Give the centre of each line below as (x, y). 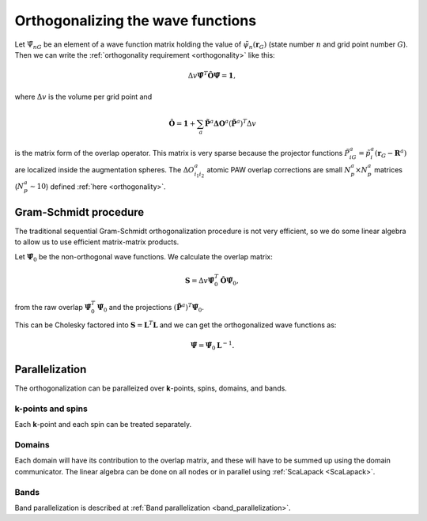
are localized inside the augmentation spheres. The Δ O (105, 169)
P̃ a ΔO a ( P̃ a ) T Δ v (231, 123)
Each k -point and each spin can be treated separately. (103, 425)
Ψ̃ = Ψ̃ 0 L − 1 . (212, 346)
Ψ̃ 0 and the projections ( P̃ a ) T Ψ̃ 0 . (151, 308)
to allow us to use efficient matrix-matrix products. (97, 242)
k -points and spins (51, 409)
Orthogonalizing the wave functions (136, 21)
